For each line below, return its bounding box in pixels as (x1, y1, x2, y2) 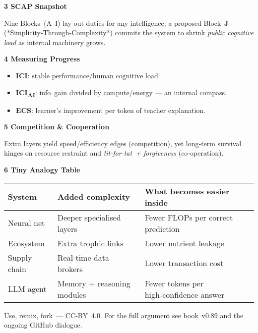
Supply (8, 251, 32, 263)
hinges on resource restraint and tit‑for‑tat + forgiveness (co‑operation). (4, 148, 224, 158)
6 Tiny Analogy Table (4, 165, 80, 175)
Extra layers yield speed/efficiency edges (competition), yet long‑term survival (4, 138, 242, 148)
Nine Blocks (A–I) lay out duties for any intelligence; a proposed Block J (4, 17, 229, 28)
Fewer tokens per (144, 277, 204, 289)
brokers (57, 263, 83, 275)
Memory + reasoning (57, 277, 130, 289)
